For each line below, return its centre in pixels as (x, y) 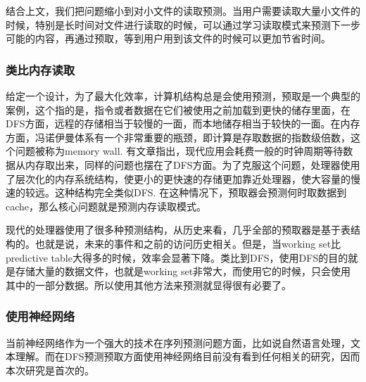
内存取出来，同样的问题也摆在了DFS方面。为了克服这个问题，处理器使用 (193, 164)
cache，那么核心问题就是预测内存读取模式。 (106, 206)
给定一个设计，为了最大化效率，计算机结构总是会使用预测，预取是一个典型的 (183, 96)
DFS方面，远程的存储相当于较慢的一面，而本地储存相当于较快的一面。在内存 (183, 123)
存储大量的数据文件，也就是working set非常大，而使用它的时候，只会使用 (183, 271)
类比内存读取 (40, 69)
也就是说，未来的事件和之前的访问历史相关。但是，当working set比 (188, 243)
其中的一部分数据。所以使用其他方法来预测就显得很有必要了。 (149, 285)
